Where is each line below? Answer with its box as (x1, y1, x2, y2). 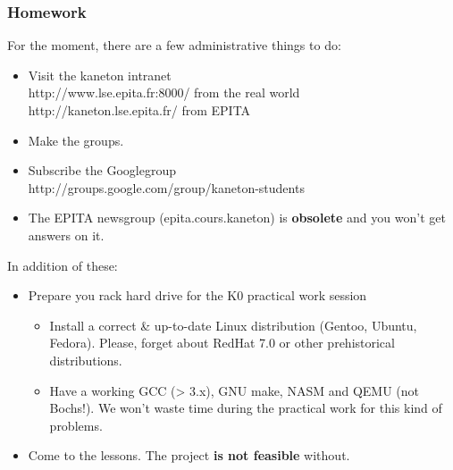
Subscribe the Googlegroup (28, 161, 176, 180)
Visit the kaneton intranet (28, 65, 172, 84)
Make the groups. (28, 130, 124, 149)
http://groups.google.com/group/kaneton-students (28, 178, 305, 197)
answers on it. (28, 225, 105, 244)
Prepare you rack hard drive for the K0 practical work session (28, 286, 367, 305)
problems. (49, 415, 103, 434)
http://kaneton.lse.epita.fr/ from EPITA (28, 101, 251, 119)
